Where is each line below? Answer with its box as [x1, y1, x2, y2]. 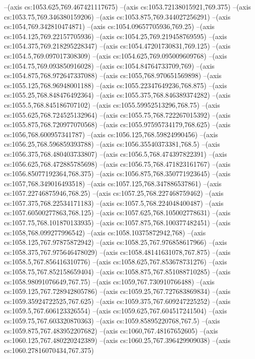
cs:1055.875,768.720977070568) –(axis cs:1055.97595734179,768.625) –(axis [4, 119, 230, 130]
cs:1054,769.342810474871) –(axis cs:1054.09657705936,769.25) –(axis [4, 21, 215, 32]
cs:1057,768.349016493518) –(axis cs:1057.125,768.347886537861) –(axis [4, 178, 222, 188]
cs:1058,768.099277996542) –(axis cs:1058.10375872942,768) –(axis [4, 227, 206, 237]
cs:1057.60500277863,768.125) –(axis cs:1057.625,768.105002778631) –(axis [4, 207, 230, 218]
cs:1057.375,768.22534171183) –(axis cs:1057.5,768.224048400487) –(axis [4, 197, 223, 208]
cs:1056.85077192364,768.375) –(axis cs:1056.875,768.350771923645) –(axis [4, 168, 230, 179]
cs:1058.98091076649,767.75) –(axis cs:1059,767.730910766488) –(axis [4, 276, 215, 286]
